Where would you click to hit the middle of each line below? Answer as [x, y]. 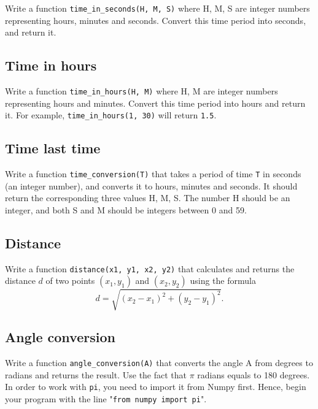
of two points [70, 281]
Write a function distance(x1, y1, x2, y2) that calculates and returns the [150, 268]
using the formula [223, 281]
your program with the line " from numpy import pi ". [106, 399]
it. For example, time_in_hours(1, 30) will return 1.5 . [111, 115]
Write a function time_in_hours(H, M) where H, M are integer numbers [142, 91]
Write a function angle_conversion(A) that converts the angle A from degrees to [159, 363]
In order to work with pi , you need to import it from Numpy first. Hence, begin [156, 387]
